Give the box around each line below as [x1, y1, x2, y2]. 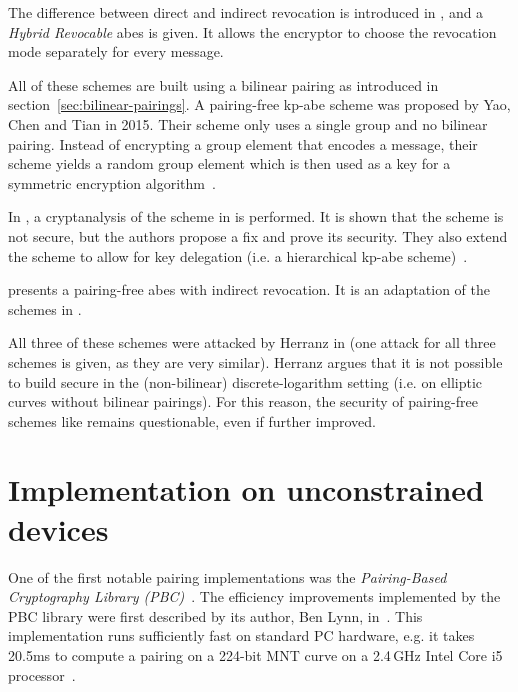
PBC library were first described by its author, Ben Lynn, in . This [8, 605, 423, 626]
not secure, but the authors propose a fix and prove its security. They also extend [8, 225, 508, 246]
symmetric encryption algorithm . [8, 172, 216, 193]
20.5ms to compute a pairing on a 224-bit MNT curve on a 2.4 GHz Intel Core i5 [8, 644, 503, 665]
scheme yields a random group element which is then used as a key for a [8, 153, 451, 174]
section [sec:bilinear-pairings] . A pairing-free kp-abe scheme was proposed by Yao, [8, 94, 511, 115]
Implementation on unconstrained [8, 469, 484, 510]
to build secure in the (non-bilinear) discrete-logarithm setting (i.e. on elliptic [8, 371, 483, 392]
